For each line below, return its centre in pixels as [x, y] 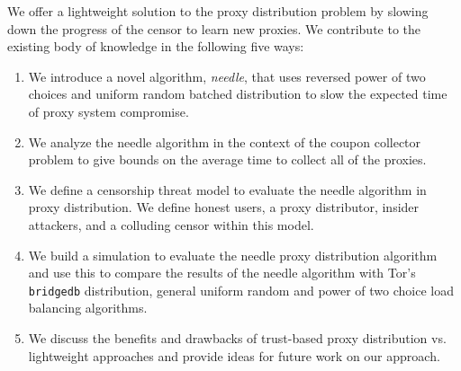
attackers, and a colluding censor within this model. [171, 224]
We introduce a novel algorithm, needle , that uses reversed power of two [227, 76]
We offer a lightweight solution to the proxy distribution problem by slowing [218, 11]
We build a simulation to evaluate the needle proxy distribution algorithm [233, 255]
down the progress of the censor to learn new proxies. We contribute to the [214, 28]
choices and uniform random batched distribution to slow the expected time [238, 94]
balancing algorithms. [88, 308]
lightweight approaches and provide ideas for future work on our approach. [234, 355]
